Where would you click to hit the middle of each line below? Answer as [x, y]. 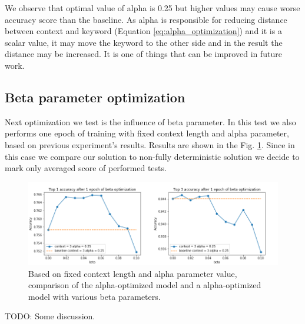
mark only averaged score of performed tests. [86, 168]
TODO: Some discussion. [50, 316]
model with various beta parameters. [95, 296]
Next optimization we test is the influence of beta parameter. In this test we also [150, 121]
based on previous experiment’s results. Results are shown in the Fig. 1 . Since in [150, 144]
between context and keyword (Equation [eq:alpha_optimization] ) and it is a [143, 31]
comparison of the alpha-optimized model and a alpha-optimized [145, 285]
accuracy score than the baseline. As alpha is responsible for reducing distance [146, 19]
